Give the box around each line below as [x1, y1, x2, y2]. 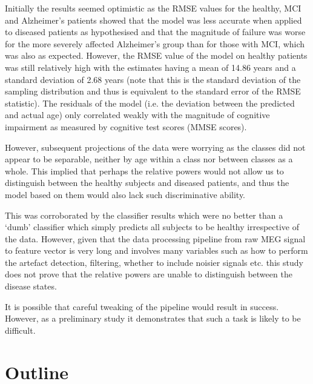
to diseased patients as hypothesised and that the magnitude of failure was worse [5, 25, 306, 38]
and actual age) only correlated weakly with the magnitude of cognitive [5, 108, 270, 121]
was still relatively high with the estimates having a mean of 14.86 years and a [5, 61, 296, 73]
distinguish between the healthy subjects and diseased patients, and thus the [5, 176, 289, 189]
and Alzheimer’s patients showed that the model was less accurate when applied [5, 13, 302, 26]
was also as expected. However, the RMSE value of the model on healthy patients [5, 49, 308, 62]
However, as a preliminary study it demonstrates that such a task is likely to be [5, 312, 301, 325]
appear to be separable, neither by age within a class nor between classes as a [5, 153, 293, 165]
